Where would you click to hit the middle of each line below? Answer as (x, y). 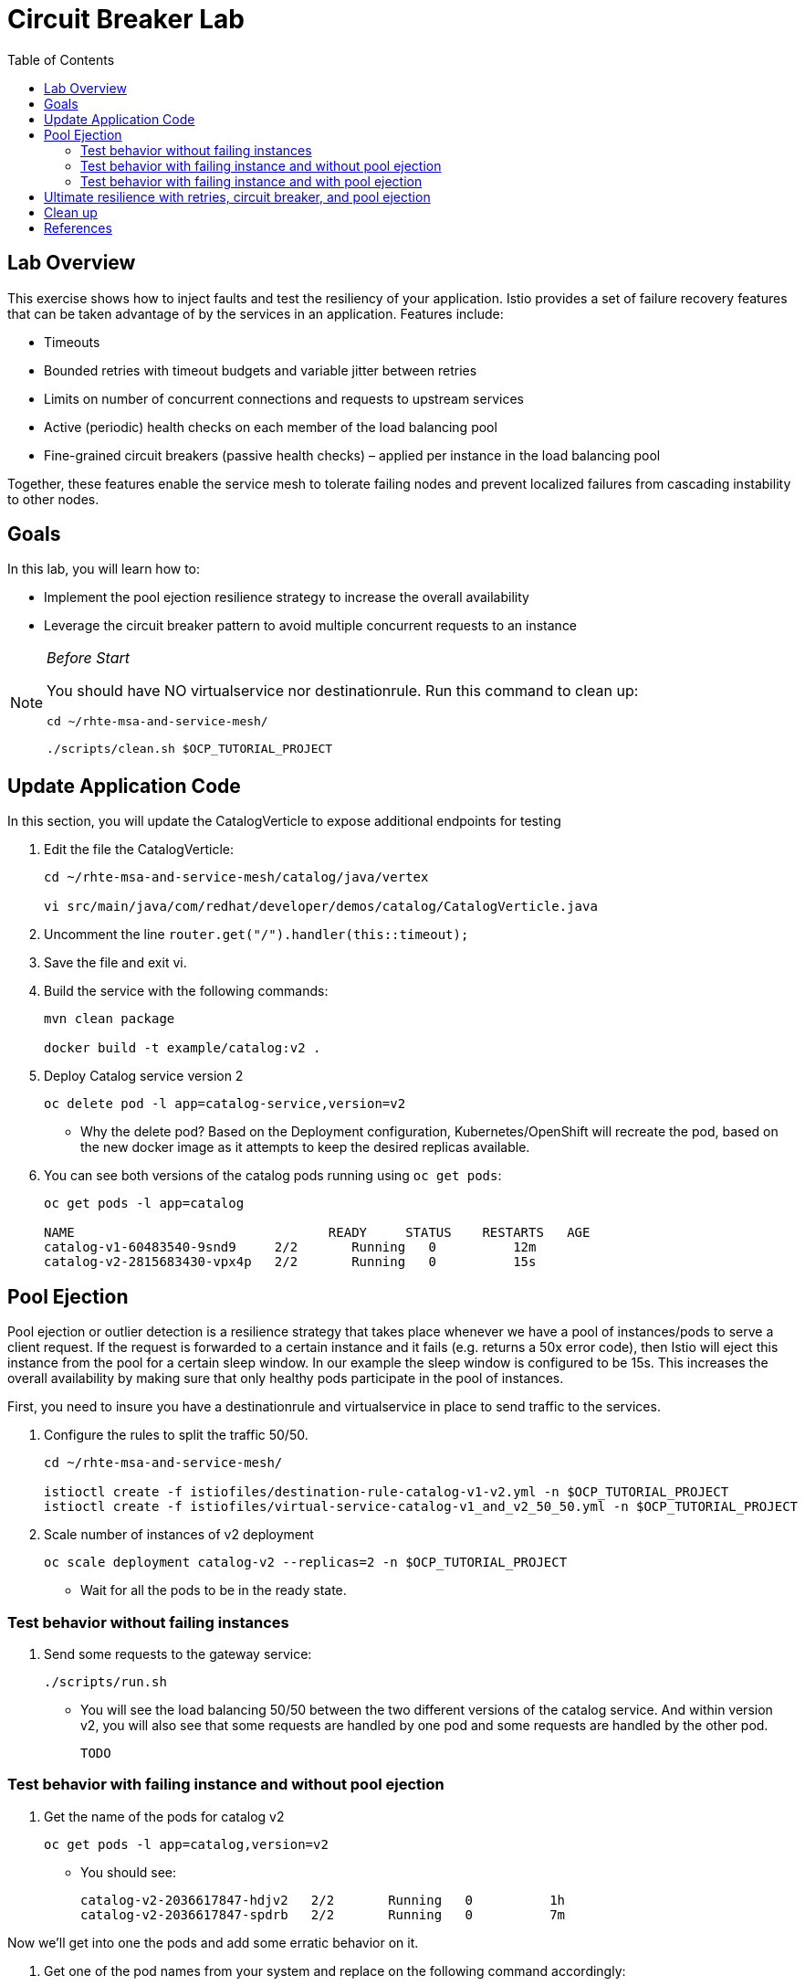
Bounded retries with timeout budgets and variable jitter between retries (261, 370)
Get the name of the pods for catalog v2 (164, 1816)
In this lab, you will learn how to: (104, 569)
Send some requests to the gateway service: (178, 1653)
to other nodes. (53, 499)
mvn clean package (110, 1019)
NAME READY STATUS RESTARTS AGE (317, 1233)
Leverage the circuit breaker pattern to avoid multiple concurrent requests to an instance (311, 626)
